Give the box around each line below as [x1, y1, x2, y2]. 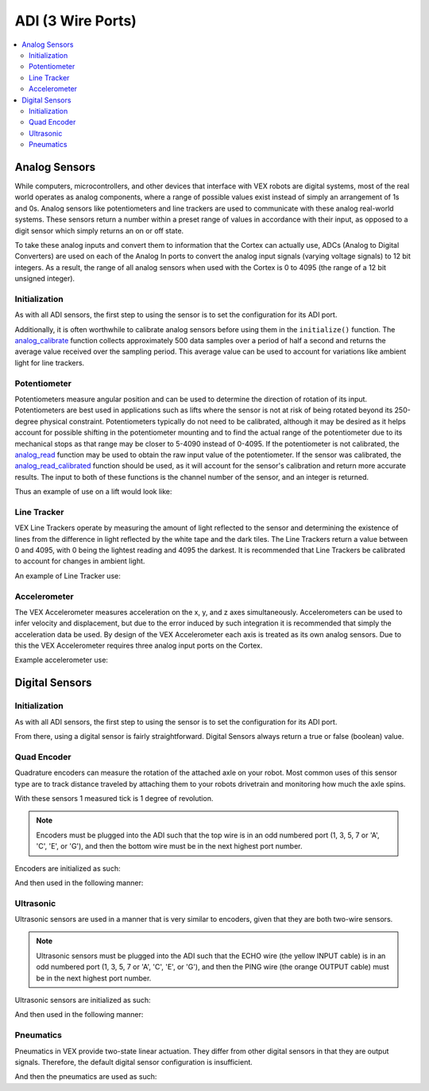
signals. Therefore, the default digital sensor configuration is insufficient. [14, 1057, 253, 1066]
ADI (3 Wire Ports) [14, 12, 137, 29]
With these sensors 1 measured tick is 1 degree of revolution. [14, 793, 214, 803]
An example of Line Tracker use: [14, 571, 121, 580]
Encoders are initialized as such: [14, 863, 121, 873]
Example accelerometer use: [14, 656, 109, 665]
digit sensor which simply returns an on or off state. [14, 226, 184, 235]
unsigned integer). [14, 274, 75, 284]
